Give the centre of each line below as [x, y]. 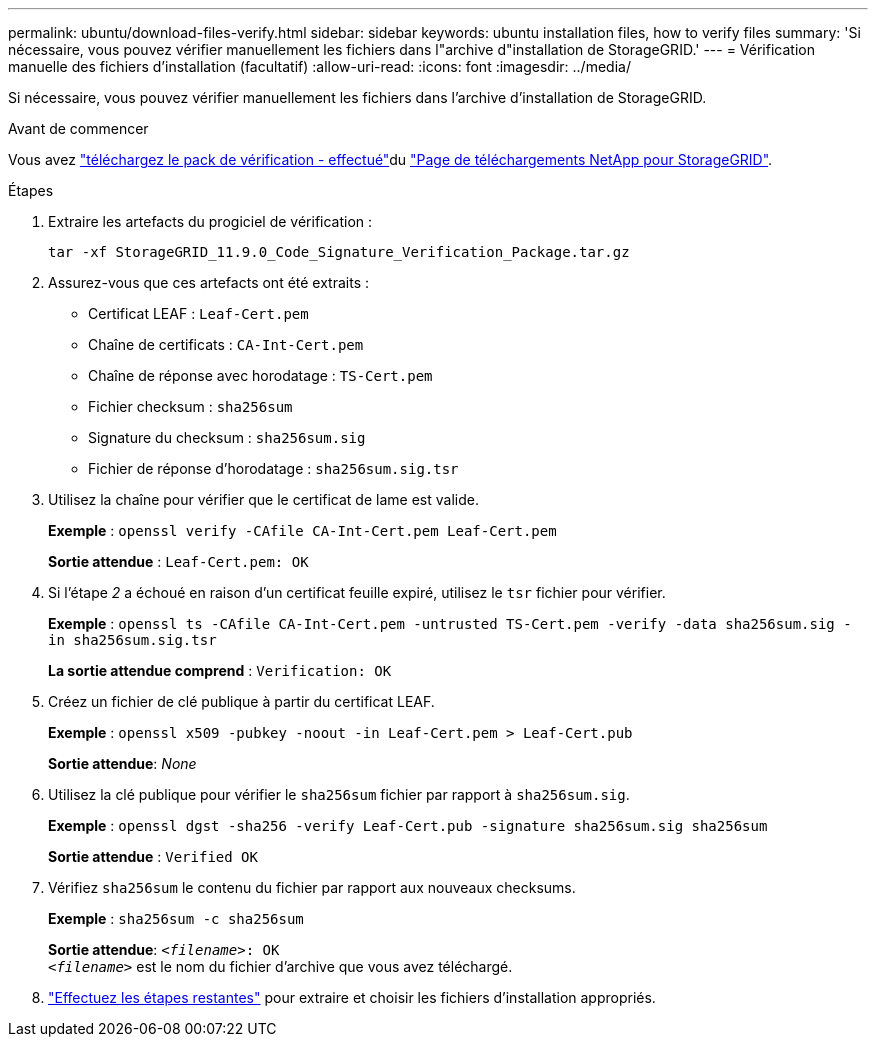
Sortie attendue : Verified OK [153, 856]
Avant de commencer [78, 128]
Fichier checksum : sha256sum [190, 406]
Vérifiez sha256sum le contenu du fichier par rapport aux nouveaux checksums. [312, 887]
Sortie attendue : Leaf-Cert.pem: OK [178, 561]
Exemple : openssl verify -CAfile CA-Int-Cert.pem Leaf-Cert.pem [302, 530]
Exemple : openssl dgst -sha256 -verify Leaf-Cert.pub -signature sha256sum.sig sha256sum [408, 825]
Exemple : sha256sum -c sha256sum [176, 918]
